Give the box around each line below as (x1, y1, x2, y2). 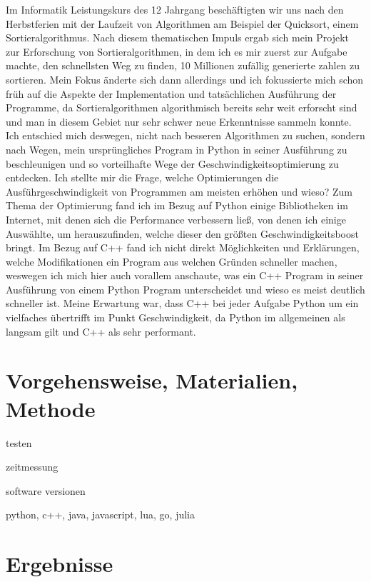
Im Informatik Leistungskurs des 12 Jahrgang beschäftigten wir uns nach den (6, 2, 344, 16)
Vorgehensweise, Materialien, (6, 366, 298, 395)
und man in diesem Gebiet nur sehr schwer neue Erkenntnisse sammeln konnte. (6, 114, 352, 129)
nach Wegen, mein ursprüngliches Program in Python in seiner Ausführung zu (6, 141, 347, 156)
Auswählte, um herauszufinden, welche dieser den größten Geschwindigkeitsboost (6, 226, 359, 241)
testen (6, 435, 32, 450)
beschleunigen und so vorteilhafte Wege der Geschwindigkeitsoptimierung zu (6, 156, 339, 171)
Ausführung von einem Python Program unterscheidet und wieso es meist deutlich (6, 281, 365, 296)
